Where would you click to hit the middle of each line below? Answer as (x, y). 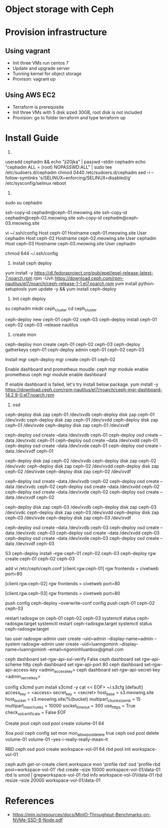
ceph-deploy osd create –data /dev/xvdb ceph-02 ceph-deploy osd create (82, 481)
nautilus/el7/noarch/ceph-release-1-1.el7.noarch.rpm (60, 284)
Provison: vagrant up (34, 79)
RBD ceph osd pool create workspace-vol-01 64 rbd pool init (68, 749)
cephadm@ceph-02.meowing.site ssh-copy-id (53, 218)
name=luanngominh (26, 649)
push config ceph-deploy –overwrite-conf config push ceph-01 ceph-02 (80, 603)
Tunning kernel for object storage (47, 74)
